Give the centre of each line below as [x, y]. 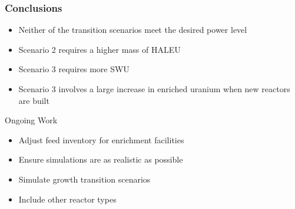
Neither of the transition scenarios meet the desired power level [133, 30]
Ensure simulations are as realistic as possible [101, 159]
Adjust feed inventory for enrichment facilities [101, 139]
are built [34, 100]
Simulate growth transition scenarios [84, 179]
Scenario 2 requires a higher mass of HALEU [100, 49]
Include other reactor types [67, 199]
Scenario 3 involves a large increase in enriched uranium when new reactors [154, 89]
